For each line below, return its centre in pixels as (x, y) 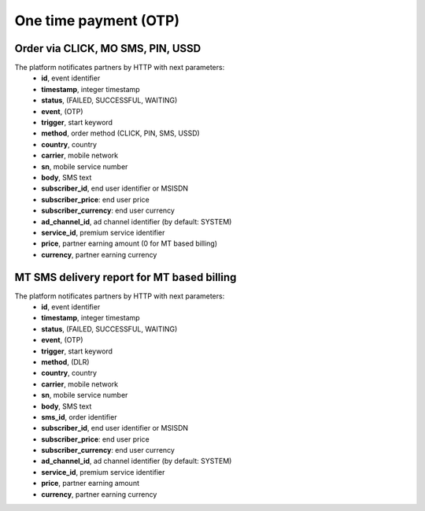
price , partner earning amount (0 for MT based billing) (129, 243)
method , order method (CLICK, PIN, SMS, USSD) (120, 133)
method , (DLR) (65, 361)
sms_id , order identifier (79, 417)
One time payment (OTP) (97, 20)
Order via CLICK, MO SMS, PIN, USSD (108, 48)
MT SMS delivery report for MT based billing (126, 277)
